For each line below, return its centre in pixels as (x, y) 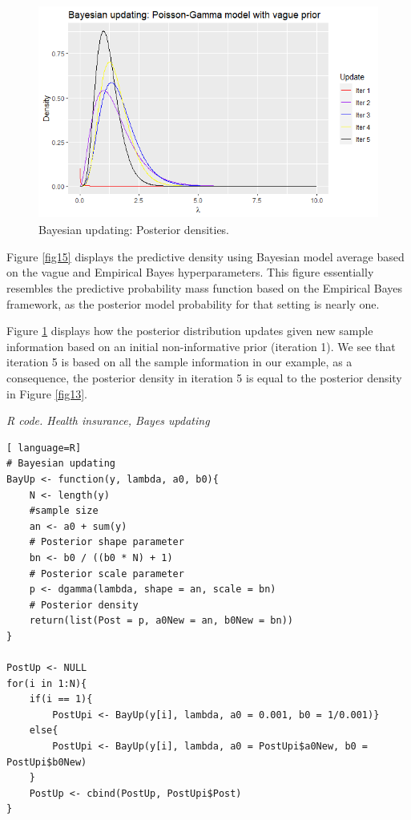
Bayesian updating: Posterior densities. (134, 230)
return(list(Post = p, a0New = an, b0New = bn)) (161, 621)
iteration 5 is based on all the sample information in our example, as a (179, 362)
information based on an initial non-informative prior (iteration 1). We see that (201, 346)
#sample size (64, 511)
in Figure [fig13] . (47, 393)
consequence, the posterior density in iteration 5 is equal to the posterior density (204, 378)
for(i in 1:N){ (47, 683)
